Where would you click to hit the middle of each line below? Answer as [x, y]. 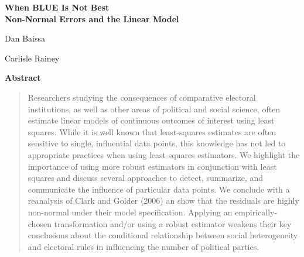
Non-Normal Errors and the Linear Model [92, 18]
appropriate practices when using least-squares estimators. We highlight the [164, 154]
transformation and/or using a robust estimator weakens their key [173, 223]
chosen [40, 223]
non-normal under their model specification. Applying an [130, 212]
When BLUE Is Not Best [57, 7]
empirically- [256, 212]
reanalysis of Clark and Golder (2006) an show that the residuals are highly [163, 201]
